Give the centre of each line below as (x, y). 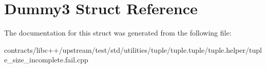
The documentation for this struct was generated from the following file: (118, 33)
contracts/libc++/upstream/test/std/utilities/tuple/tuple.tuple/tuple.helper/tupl (133, 49)
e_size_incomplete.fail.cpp (46, 60)
